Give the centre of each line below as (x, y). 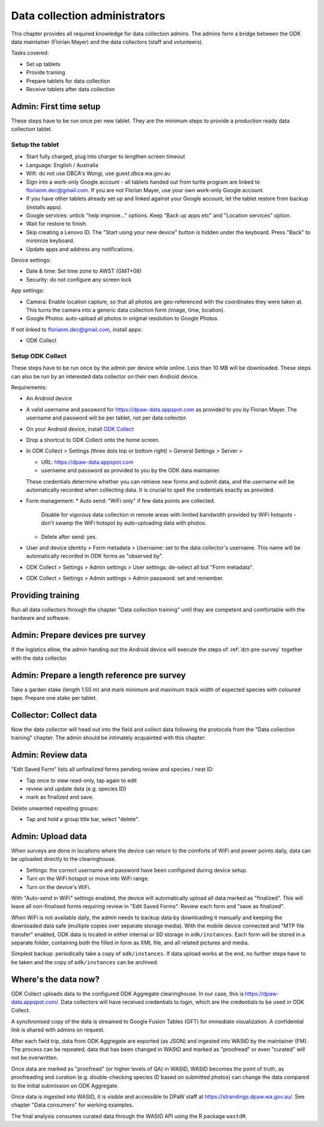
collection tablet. (32, 129)
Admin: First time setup (56, 106)
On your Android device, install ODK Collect (80, 429)
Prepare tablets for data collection (68, 80)
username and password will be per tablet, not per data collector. (106, 418)
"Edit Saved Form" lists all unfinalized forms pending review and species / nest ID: (112, 770)
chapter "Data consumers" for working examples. (72, 1105)
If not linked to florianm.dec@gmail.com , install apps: (77, 329)
